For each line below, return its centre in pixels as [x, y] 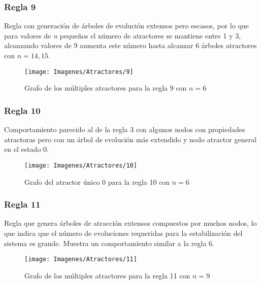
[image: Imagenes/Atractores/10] [81, 165]
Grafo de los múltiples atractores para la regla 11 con [107, 275]
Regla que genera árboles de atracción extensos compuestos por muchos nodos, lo [130, 223]
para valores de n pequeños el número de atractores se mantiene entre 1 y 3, [123, 35]
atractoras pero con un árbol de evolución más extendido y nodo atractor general [130, 139]
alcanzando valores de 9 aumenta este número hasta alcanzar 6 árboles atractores [130, 45]
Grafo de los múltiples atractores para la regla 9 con [106, 88]
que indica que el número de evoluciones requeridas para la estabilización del [123, 233]
